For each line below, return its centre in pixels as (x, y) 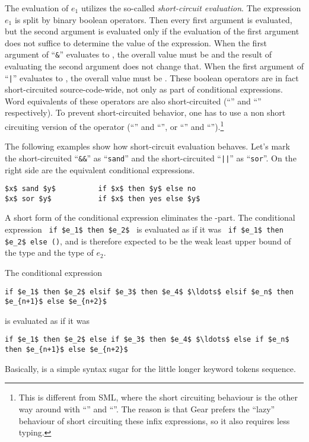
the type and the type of (49, 252)
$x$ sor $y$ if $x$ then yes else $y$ (103, 198)
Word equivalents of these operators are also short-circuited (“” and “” (133, 101)
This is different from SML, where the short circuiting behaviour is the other (158, 397)
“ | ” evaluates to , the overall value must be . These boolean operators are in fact (152, 77)
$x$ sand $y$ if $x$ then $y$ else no (101, 189)
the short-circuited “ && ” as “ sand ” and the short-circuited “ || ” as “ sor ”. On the (151, 158)
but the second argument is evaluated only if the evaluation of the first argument (152, 31)
